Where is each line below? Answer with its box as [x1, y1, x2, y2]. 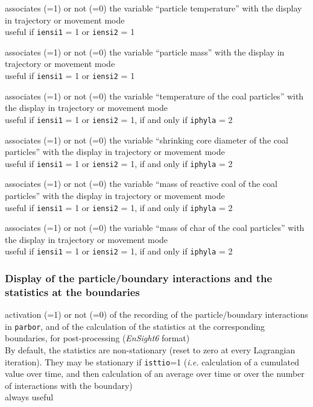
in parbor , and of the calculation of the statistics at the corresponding [5, 320, 265, 332]
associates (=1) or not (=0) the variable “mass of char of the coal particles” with [5, 221, 305, 234]
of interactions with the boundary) [5, 379, 133, 391]
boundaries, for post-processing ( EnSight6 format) [5, 332, 190, 344]
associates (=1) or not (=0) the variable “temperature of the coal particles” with [5, 89, 304, 102]
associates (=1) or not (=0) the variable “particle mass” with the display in [5, 45, 285, 58]
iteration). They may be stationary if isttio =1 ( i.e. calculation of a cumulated [5, 355, 299, 368]
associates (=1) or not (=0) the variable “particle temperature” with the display [5, 2, 302, 14]
